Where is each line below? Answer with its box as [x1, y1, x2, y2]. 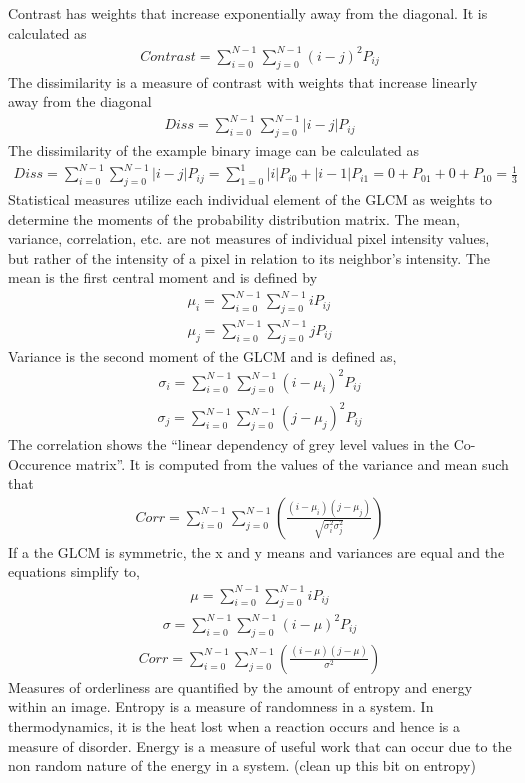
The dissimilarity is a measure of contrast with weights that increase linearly [8, 71, 478, 92]
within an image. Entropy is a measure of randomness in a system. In [8, 696, 434, 717]
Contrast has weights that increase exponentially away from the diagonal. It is [8, 3, 488, 23]
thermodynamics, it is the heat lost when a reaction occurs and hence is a [8, 715, 460, 736]
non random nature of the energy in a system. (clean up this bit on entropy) [8, 755, 476, 776]
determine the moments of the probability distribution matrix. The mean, [8, 208, 460, 229]
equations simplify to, [8, 561, 141, 582]
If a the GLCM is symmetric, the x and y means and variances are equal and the [8, 541, 505, 562]
